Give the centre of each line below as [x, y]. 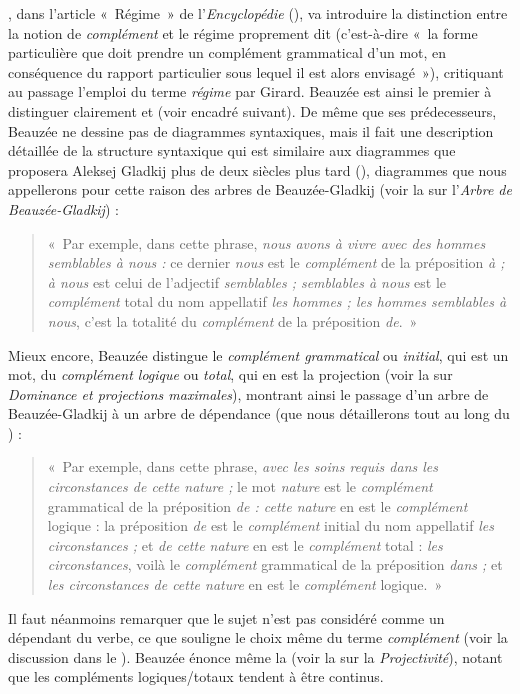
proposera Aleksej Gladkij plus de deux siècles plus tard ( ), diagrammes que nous [257, 169]
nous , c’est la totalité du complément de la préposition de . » [232, 320]
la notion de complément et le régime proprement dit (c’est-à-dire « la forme [243, 32]
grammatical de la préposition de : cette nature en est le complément [257, 505]
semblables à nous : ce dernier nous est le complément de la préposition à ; [276, 262]
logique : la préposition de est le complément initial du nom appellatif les [270, 525]
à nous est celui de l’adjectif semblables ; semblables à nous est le [247, 281]
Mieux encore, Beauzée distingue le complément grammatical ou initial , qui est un [258, 354]
